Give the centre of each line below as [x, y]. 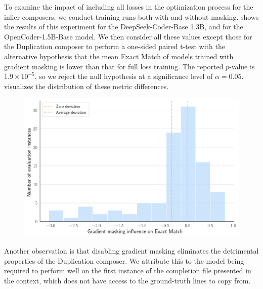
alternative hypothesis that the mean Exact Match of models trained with [119, 56]
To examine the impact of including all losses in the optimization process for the [129, 7]
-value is [242, 66]
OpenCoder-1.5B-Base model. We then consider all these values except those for [128, 36]
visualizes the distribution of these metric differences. [86, 86]
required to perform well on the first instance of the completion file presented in [128, 271]
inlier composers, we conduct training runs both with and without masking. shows [131, 16]
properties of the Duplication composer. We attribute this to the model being [124, 260]
